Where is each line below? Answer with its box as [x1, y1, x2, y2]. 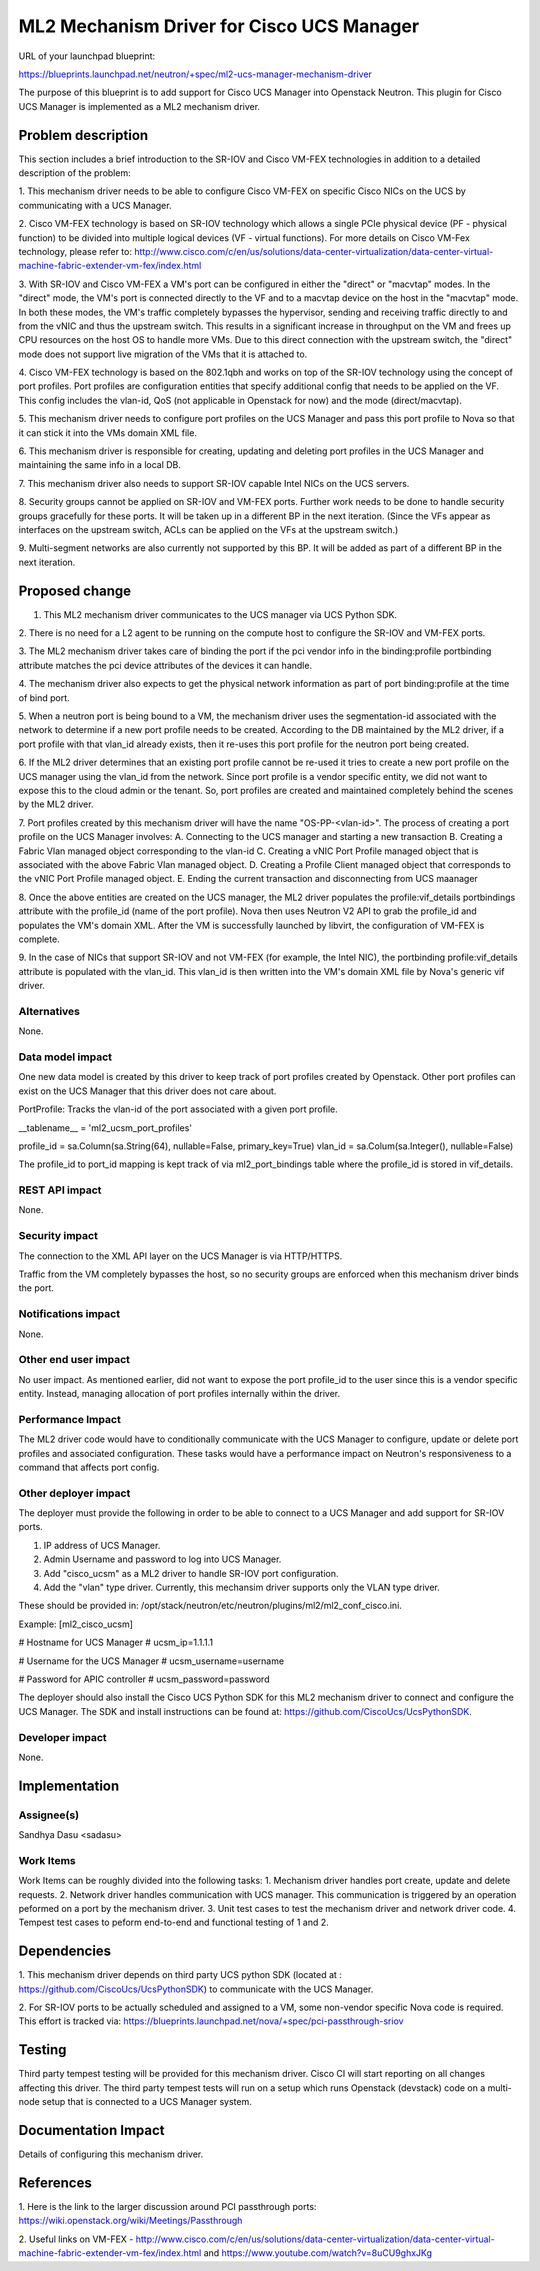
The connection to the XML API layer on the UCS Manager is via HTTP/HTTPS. [18, 1250, 343, 1262]
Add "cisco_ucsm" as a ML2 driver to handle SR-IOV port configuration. [43, 1567, 339, 1579]
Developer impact [18, 1730, 107, 1744]
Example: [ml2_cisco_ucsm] [18, 1618, 134, 1630]
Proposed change [18, 582, 132, 599]
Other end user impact [18, 1353, 130, 1367]
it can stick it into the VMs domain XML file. [18, 426, 197, 439]
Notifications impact [18, 1307, 120, 1321]
